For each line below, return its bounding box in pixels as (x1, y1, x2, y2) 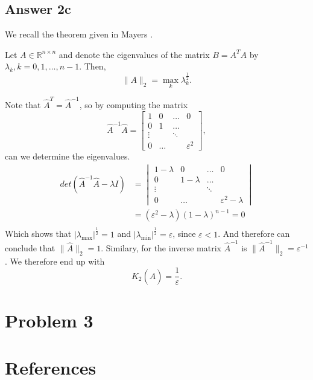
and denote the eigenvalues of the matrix (58, 48, 210, 60)
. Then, (79, 60, 106, 72)
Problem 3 (5, 308, 93, 333)
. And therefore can (218, 227, 290, 240)
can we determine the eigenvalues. (5, 149, 130, 162)
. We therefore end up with (5, 254, 105, 267)
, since (172, 227, 196, 240)
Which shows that (5, 227, 72, 240)
